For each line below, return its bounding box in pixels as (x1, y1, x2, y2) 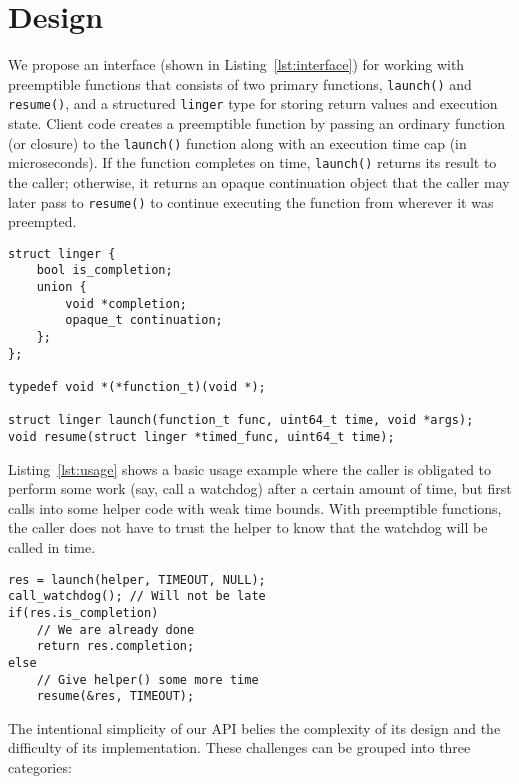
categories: (8, 757, 72, 778)
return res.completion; (36, 639, 195, 654)
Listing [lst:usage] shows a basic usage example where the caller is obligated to (8, 458, 492, 479)
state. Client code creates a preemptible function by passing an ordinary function (8, 113, 506, 134)
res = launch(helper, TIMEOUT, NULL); (8, 572, 266, 587)
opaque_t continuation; (65, 313, 223, 328)
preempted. (8, 211, 77, 232)
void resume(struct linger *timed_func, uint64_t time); (8, 430, 395, 444)
